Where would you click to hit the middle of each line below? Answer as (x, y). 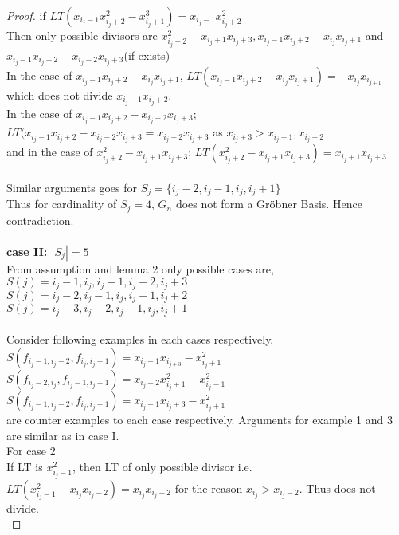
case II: (27, 251)
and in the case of (50, 152)
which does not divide (60, 94)
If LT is (25, 466)
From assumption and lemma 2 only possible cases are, (140, 268)
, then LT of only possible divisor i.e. (162, 466)
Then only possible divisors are (82, 35)
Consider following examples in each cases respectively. (140, 339)
